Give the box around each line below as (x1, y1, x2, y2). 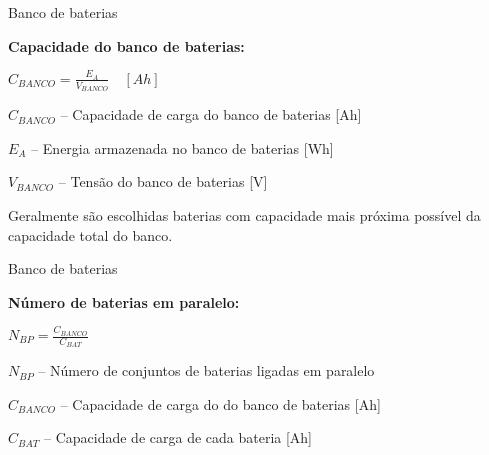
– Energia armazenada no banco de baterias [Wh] (31, 137, 334, 158)
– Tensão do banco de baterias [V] (58, 171, 268, 192)
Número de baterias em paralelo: (8, 291, 240, 312)
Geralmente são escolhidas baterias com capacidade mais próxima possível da (8, 204, 481, 225)
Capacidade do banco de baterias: (8, 35, 245, 56)
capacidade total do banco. (8, 224, 173, 245)
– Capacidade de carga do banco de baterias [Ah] (60, 104, 362, 125)
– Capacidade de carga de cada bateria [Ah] (43, 427, 313, 448)
